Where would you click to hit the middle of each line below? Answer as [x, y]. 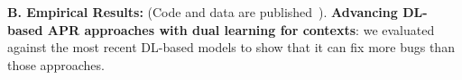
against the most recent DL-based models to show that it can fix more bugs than [231, 47]
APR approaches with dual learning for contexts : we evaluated [241, 29]
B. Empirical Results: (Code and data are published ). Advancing [203, 12]
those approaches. [56, 64]
